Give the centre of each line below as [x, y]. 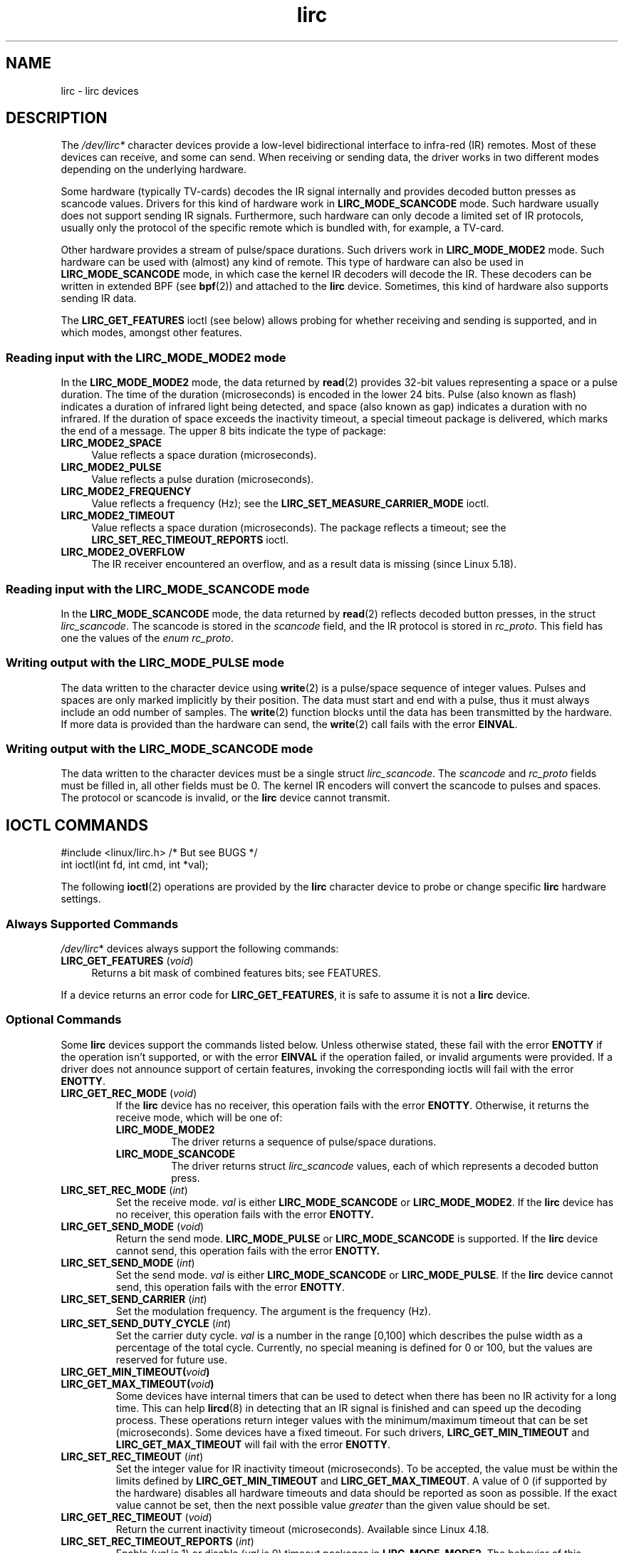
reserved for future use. [171, 1359]
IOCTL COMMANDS [77, 825]
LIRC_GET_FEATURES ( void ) [127, 961]
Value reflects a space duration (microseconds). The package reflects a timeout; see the [299, 528]
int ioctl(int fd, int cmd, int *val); [135, 865]
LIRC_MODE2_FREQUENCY [126, 492]
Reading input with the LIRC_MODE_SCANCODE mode [158, 589]
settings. [81, 899]
